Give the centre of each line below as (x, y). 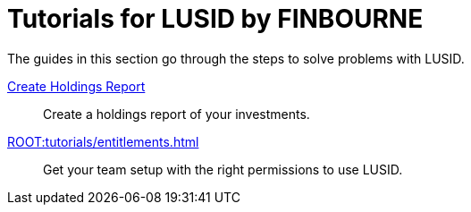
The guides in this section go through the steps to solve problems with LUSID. (236, 58)
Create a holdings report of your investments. (177, 114)
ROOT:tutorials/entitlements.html (103, 141)
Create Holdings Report (76, 86)
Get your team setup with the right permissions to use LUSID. (223, 169)
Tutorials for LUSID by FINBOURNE (215, 19)
